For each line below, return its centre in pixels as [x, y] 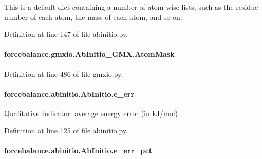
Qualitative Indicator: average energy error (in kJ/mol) [91, 113]
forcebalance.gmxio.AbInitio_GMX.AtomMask [89, 54]
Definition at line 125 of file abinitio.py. [66, 130]
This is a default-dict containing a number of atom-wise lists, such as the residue [131, 7]
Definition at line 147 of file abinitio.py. [66, 34]
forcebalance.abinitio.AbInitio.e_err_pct [78, 150]
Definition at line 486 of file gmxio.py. [64, 73]
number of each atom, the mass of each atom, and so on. [93, 17]
